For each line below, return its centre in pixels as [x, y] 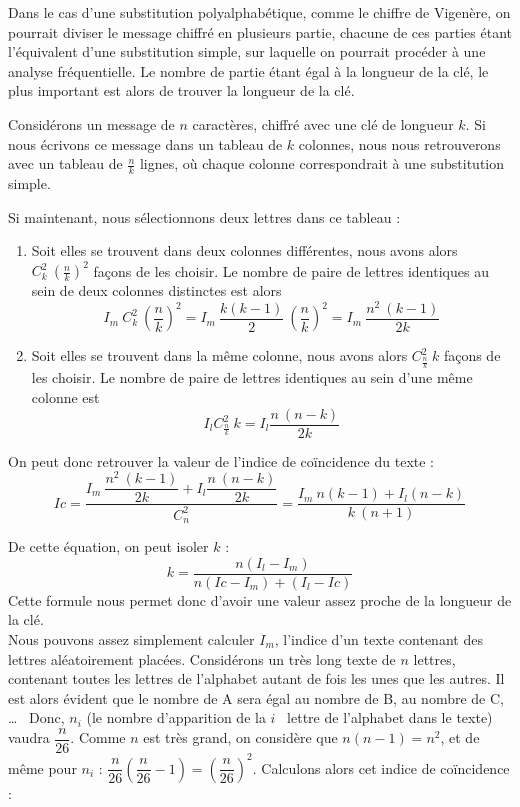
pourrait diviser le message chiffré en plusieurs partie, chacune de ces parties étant [260, 31]
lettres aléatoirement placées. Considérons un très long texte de [202, 658]
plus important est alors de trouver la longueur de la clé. [181, 90]
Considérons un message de [91, 123]
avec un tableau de [65, 163]
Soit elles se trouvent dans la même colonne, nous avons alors [219, 355]
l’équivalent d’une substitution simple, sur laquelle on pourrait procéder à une [247, 51]
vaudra [29, 737]
